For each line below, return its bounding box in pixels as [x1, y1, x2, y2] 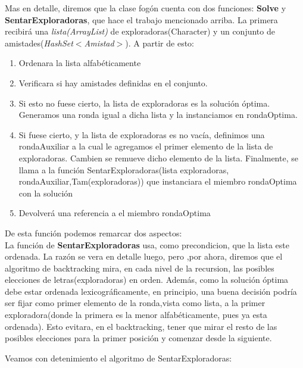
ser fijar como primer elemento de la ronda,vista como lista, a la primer [5, 297, 265, 309]
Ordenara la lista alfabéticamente [18, 57, 141, 69]
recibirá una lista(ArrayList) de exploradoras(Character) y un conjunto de [5, 25, 275, 38]
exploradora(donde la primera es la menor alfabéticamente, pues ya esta [5, 308, 267, 321]
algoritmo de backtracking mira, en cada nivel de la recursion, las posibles [5, 261, 274, 274]
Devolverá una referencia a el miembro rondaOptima [18, 207, 211, 219]
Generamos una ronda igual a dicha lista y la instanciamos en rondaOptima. [18, 108, 298, 121]
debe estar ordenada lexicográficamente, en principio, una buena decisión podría [5, 285, 297, 297]
